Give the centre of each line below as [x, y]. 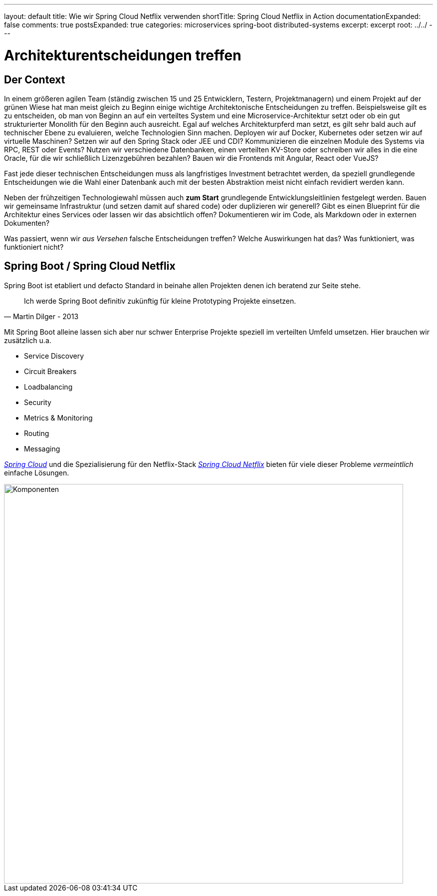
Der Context [35, 79]
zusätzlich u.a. [28, 340]
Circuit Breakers [50, 371]
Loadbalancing [48, 387]
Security [38, 402]
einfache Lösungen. [37, 472]
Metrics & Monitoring [58, 418]
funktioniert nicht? [34, 247]
